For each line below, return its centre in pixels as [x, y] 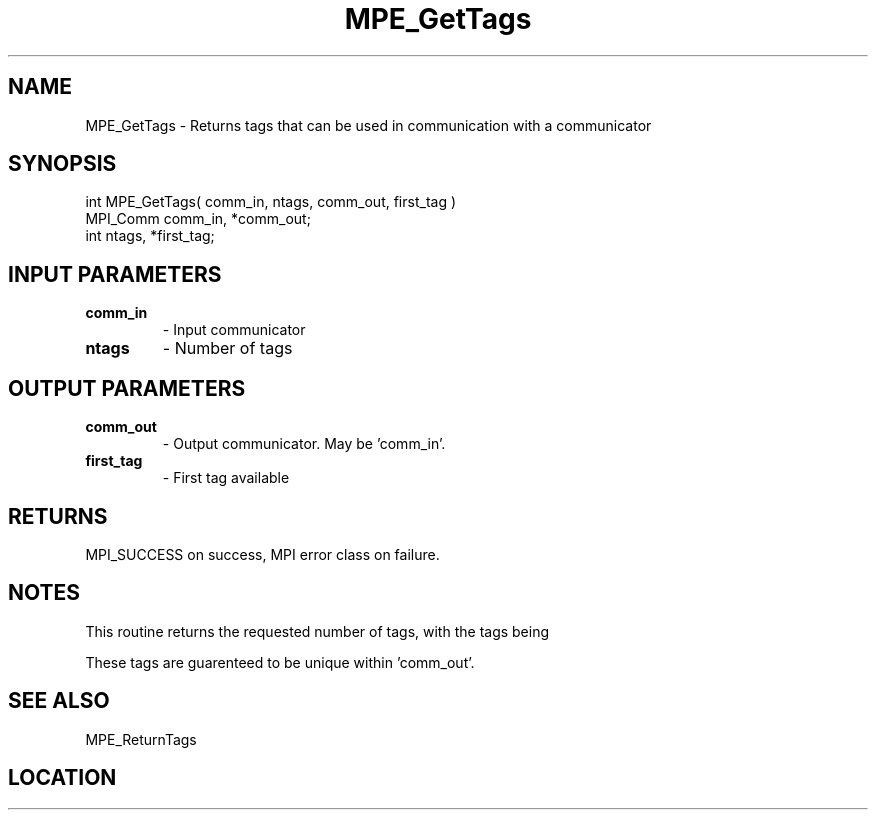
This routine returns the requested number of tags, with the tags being [317, 631]
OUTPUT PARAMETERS [127, 388]
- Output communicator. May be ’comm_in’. [304, 444]
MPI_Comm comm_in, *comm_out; [198, 219]
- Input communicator [234, 330]
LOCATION [62, 778]
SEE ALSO [59, 701]
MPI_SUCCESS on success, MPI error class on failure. [262, 554]
